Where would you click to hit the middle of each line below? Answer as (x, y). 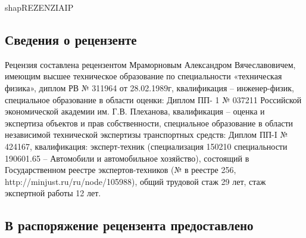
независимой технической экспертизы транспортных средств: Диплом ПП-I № (146, 135)
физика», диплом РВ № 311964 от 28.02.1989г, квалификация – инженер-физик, (150, 87)
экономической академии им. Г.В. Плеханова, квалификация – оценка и (135, 111)
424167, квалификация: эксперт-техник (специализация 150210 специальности (146, 146)
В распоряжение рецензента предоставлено (129, 225)
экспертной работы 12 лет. (53, 193)
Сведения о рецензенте (71, 39)
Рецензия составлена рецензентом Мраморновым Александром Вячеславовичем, (150, 64)
